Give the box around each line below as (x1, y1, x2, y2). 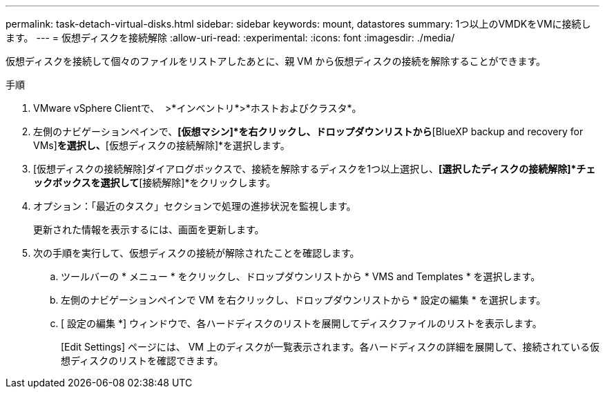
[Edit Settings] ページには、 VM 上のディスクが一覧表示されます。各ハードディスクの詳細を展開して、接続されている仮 (61, 341, 599, 353)
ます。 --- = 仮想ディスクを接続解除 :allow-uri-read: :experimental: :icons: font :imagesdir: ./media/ (6, 32, 455, 43)
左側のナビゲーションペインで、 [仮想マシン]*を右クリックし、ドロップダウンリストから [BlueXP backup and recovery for (33, 126, 584, 137)
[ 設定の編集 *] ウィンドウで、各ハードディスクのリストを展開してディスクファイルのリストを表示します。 (61, 317, 542, 329)
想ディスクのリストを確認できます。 (61, 355, 224, 366)
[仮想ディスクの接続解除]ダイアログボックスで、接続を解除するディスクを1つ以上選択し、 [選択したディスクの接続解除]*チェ (33, 163, 596, 175)
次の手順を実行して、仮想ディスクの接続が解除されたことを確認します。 (33, 247, 360, 259)
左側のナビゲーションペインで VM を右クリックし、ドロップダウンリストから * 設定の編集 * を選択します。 (61, 294, 546, 306)
